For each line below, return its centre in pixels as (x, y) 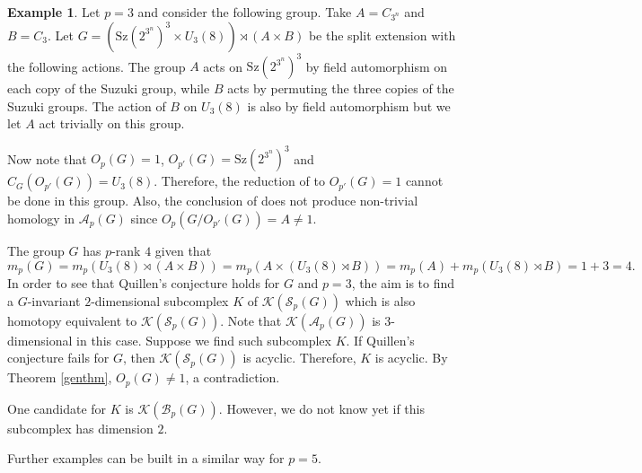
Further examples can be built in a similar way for (146, 458)
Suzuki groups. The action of (87, 105)
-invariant (54, 300)
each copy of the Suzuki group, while (109, 88)
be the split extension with (382, 35)
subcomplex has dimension (80, 428)
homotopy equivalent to (72, 320)
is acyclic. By (411, 358)
